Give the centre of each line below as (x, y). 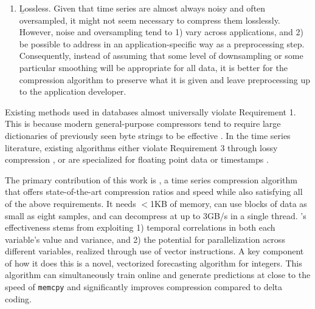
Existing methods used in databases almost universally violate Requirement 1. (151, 111)
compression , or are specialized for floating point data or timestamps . (137, 159)
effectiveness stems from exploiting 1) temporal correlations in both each (140, 227)
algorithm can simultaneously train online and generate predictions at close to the (158, 275)
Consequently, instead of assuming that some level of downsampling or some (161, 56)
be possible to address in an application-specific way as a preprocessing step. (162, 43)
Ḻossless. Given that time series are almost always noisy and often (142, 8)
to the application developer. (73, 91)
